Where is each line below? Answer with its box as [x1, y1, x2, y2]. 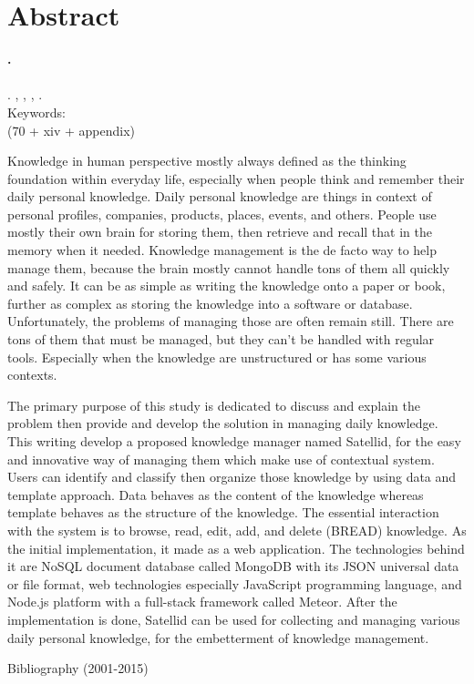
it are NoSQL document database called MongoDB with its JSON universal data [7, 556, 459, 576]
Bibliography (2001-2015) [7, 658, 149, 678]
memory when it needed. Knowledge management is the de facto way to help [7, 240, 438, 260]
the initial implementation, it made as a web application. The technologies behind [7, 538, 465, 557]
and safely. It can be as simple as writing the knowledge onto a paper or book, [7, 276, 446, 295]
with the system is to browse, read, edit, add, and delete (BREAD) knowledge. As [7, 520, 467, 539]
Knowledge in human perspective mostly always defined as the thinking [7, 151, 407, 170]
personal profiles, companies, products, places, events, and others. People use [7, 204, 437, 223]
